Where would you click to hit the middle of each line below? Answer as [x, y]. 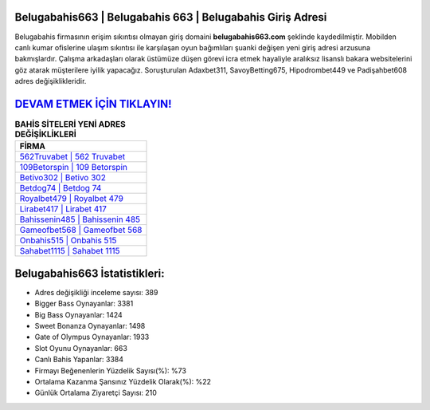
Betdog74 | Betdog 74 [61, 188]
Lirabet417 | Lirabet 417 [63, 209]
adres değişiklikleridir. [51, 81]
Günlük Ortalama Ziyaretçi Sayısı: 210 [96, 393]
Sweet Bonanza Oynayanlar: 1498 [90, 326]
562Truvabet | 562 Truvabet [72, 157]
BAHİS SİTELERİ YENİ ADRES [70, 124]
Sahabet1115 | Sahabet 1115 [70, 251]
